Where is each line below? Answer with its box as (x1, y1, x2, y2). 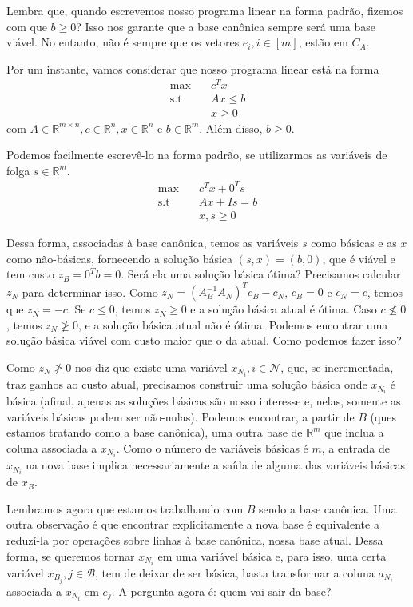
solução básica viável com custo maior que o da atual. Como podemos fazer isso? (6, 332, 402, 349)
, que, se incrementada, (280, 358, 394, 375)
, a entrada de (321, 439, 390, 456)
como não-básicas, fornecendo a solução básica (6, 250, 233, 266)
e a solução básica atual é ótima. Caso (190, 301, 377, 317)
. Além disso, (199, 119, 263, 136)
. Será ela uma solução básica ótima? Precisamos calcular (121, 266, 401, 282)
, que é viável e (322, 250, 395, 266)
